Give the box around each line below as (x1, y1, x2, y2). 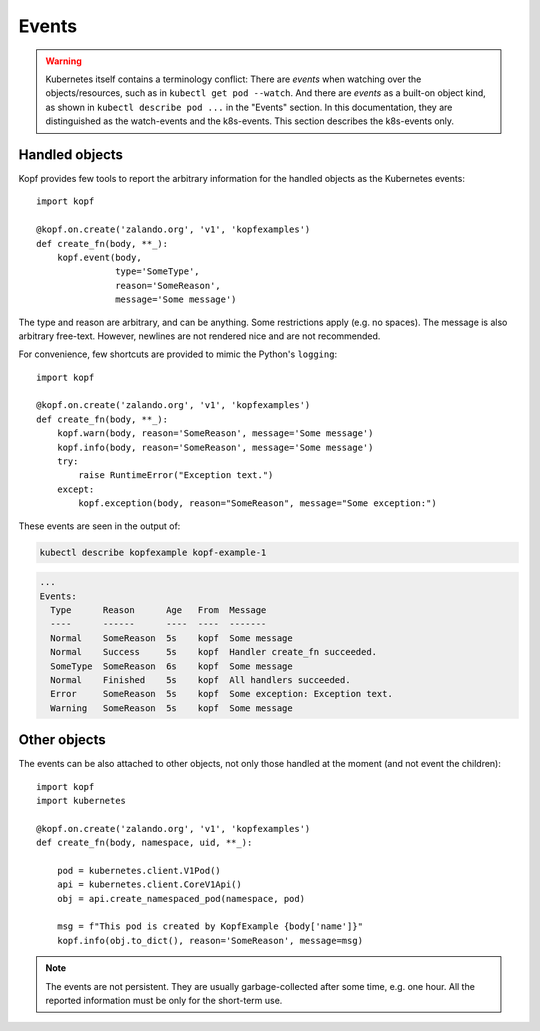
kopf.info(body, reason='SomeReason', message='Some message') (56, 441, 374, 453)
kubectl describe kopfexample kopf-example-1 (39, 546, 267, 558)
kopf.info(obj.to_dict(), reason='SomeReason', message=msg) (56, 935, 364, 946)
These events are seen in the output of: (18, 520, 181, 532)
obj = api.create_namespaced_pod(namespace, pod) (56, 893, 305, 904)
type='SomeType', (115, 266, 200, 277)
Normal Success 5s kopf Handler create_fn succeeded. (50, 646, 378, 658)
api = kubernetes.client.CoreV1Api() (56, 879, 242, 890)
